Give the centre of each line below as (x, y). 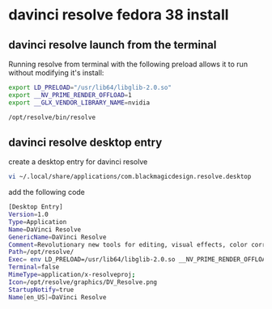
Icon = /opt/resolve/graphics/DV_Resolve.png (83, 282)
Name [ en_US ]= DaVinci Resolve (57, 297)
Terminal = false (34, 267)
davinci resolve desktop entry (85, 142)
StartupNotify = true (41, 290)
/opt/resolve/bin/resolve (52, 117)
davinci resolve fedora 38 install (119, 15)
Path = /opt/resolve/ (41, 252)
